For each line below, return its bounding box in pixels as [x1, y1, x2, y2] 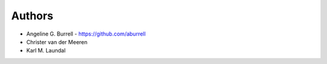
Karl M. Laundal [26, 47, 66, 54]
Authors [11, 9, 54, 22]
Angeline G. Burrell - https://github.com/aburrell [26, 30, 146, 37]
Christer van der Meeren [26, 38, 88, 45]
